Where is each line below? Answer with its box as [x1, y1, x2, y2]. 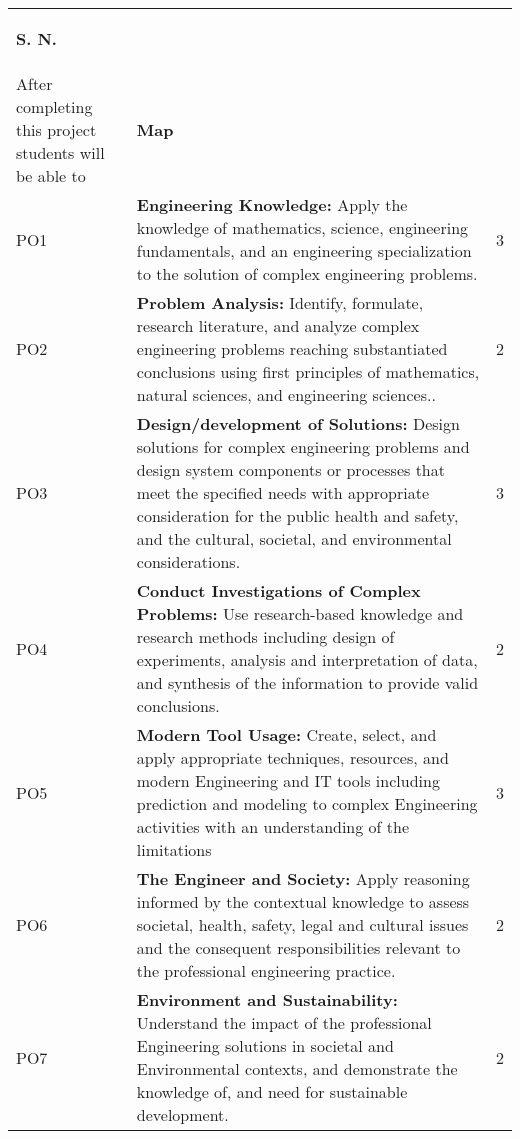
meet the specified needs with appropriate [136, 481, 430, 505]
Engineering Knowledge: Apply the [136, 193, 408, 217]
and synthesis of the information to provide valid [136, 671, 479, 695]
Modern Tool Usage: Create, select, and [136, 723, 437, 747]
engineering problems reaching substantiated [136, 337, 448, 361]
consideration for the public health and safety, [136, 504, 459, 528]
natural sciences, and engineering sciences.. [136, 383, 436, 407]
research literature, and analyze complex [136, 314, 420, 338]
